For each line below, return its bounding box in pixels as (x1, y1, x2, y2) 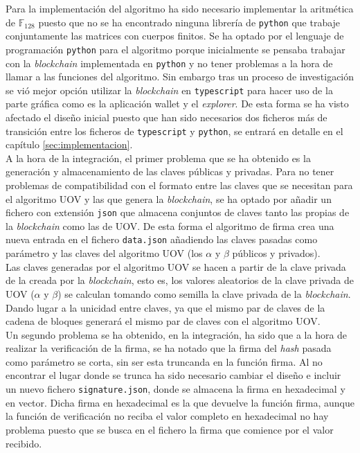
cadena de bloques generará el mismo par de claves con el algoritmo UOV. (6, 314, 321, 328)
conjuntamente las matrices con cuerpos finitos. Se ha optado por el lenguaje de (6, 28, 344, 43)
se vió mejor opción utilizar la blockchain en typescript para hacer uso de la (6, 82, 333, 97)
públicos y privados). (232, 246, 321, 260)
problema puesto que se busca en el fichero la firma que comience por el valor (6, 422, 334, 436)
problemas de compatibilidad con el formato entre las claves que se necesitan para (6, 178, 353, 193)
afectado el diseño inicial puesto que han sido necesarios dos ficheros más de (6, 110, 327, 124)
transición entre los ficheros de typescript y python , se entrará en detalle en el (6, 123, 343, 138)
